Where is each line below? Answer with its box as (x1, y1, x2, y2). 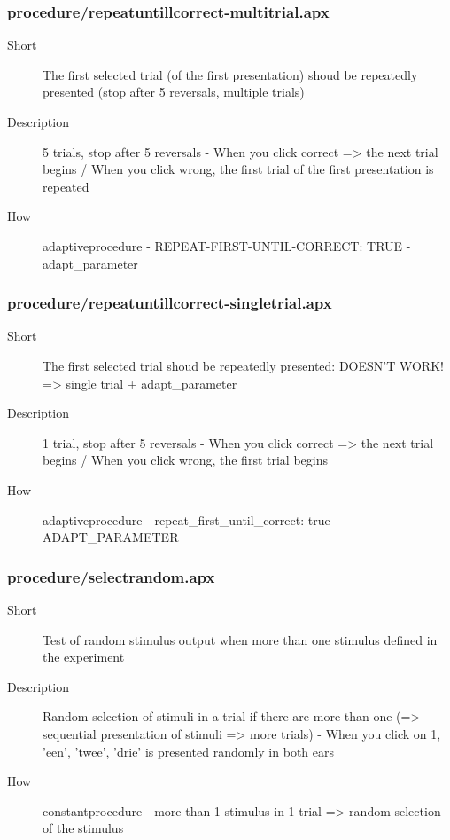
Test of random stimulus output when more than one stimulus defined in (43, 630, 438, 648)
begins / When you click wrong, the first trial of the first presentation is (43, 160, 434, 178)
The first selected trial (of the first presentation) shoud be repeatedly (43, 65, 418, 83)
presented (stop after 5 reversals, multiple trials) (43, 82, 305, 101)
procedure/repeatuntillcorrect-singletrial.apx (7, 292, 332, 314)
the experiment (43, 648, 125, 666)
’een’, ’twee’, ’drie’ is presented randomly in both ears (43, 742, 334, 760)
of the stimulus (43, 819, 124, 837)
